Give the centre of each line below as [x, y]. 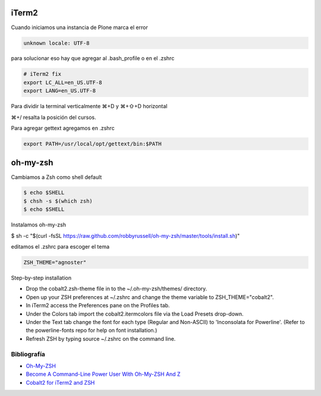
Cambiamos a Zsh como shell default [56, 177]
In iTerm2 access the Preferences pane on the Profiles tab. [98, 306]
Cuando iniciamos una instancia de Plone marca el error [79, 27]
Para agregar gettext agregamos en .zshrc [63, 128]
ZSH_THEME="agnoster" [55, 263]
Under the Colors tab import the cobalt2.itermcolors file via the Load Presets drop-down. [135, 314]
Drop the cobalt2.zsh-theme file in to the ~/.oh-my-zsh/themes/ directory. [117, 289]
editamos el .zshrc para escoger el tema [60, 247]
